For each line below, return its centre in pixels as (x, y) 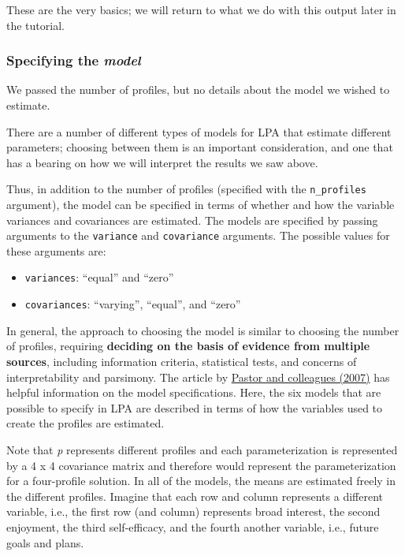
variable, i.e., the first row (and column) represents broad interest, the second (193, 511)
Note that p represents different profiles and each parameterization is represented (202, 449)
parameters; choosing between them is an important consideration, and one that (200, 147)
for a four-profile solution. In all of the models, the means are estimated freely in (201, 481)
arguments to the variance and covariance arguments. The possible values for (198, 235)
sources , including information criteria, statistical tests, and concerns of (182, 361)
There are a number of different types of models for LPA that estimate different (199, 131)
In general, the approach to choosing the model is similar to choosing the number (203, 330)
